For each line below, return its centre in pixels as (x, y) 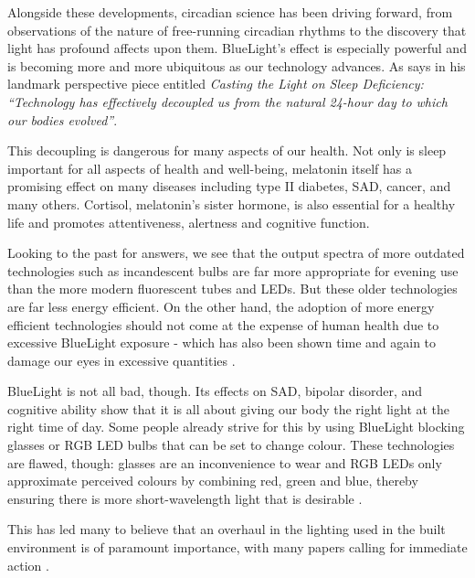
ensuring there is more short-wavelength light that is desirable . (185, 498)
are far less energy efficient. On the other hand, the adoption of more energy (221, 306)
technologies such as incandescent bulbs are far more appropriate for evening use (233, 270)
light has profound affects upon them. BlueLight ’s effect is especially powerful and (237, 48)
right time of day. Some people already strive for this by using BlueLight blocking (236, 427)
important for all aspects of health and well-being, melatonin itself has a (210, 168)
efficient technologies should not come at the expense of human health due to (223, 324)
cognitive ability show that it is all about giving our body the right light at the (229, 408)
